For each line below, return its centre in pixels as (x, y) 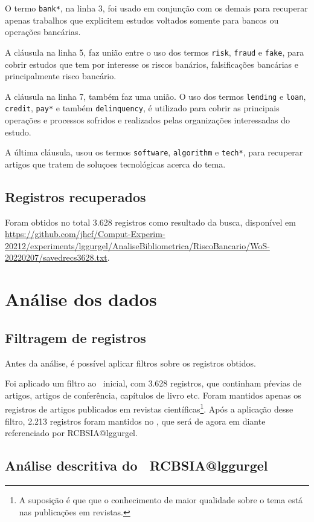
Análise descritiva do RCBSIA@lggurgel (136, 465)
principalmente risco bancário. (61, 76)
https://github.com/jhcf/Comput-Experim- (85, 234)
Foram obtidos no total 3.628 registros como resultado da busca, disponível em (150, 222)
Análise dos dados (81, 299)
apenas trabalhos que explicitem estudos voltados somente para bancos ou (142, 20)
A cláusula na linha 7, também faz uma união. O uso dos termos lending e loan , (155, 96)
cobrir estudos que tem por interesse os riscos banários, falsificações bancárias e (152, 64)
